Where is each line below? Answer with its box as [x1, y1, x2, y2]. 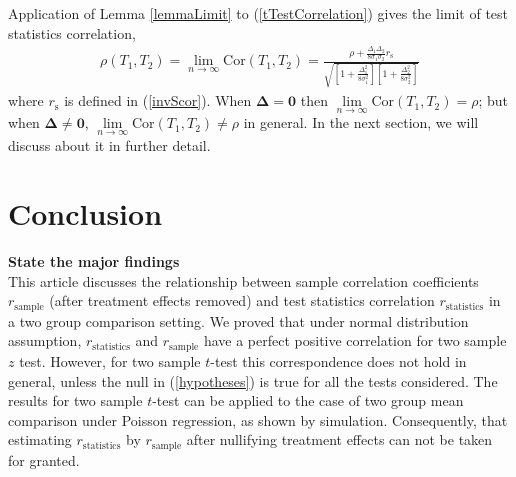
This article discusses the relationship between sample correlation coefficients [8, 270, 479, 291]
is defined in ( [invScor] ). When [64, 90, 252, 111]
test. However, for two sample [19, 350, 201, 371]
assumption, [8, 330, 82, 351]
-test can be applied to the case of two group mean [152, 390, 464, 411]
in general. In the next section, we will [243, 112, 479, 133]
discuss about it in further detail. [8, 134, 211, 155]
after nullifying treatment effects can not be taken [186, 429, 493, 450]
